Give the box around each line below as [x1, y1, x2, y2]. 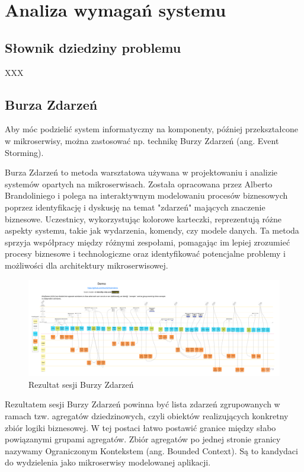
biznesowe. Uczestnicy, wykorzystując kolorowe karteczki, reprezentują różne [5, 212, 282, 225]
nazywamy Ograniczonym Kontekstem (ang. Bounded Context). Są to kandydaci [5, 444, 298, 457]
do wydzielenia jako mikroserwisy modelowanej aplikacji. [5, 456, 211, 468]
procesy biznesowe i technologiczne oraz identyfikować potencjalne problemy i [5, 247, 286, 260]
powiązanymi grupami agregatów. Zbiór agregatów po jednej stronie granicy [5, 433, 281, 445]
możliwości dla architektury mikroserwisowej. [5, 259, 168, 271]
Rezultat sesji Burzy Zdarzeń [28, 378, 134, 390]
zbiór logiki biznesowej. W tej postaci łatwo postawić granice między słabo [5, 421, 276, 433]
